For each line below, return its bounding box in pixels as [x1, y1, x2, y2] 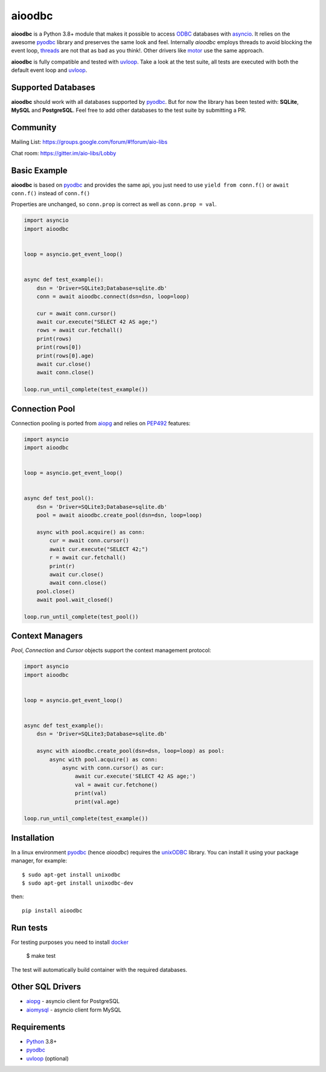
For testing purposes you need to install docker [11, 938, 129, 946]
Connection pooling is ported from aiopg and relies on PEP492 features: [11, 419, 191, 427]
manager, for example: [11, 857, 68, 864]
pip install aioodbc [22, 907, 83, 914]
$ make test [26, 952, 56, 960]
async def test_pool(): [24, 495, 95, 502]
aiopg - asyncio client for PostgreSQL [26, 998, 120, 1005]
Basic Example [11, 165, 68, 175]
